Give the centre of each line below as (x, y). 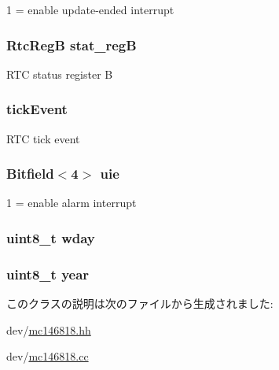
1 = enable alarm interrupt (72, 203)
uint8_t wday (51, 237)
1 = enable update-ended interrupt (90, 9)
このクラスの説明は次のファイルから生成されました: (140, 303)
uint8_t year (48, 274)
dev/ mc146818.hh (49, 329)
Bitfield (30, 174)
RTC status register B (60, 74)
